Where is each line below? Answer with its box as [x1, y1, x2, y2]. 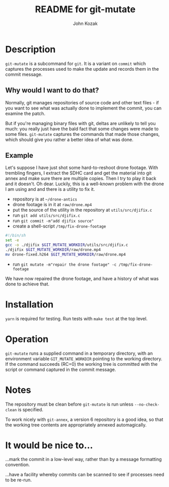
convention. [5, 462, 30, 468]
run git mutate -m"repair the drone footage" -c [12, 261, 117, 267]
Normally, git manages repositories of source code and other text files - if [5, 99, 159, 105]
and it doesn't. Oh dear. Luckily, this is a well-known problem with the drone [5, 181, 164, 187]
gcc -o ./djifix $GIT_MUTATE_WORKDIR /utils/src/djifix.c [5, 243, 128, 248]
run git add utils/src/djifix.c [12, 212, 80, 218]
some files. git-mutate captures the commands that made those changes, [5, 131, 160, 137]
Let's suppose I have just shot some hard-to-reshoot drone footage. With [5, 164, 158, 171]
